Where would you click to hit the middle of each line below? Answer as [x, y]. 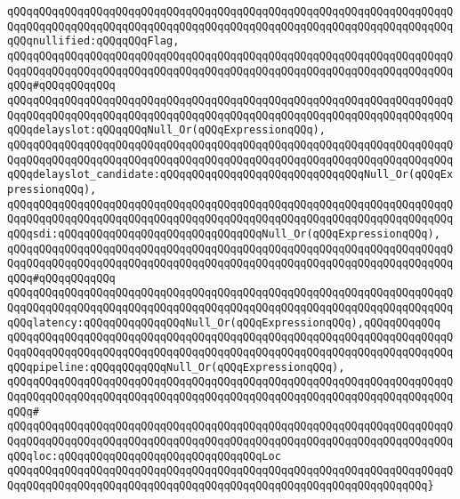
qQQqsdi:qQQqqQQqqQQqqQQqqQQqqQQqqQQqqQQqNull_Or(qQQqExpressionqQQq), [224, 233]
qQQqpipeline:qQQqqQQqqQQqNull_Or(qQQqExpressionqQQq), [176, 367]
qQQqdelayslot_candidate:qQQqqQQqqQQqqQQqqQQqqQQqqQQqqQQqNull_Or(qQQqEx [230, 175]
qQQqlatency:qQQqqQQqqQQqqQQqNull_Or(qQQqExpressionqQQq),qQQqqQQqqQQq [224, 322]
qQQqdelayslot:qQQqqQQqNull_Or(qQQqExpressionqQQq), [166, 130]
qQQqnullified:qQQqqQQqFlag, [93, 41]
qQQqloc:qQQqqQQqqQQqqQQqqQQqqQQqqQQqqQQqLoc [144, 456]
